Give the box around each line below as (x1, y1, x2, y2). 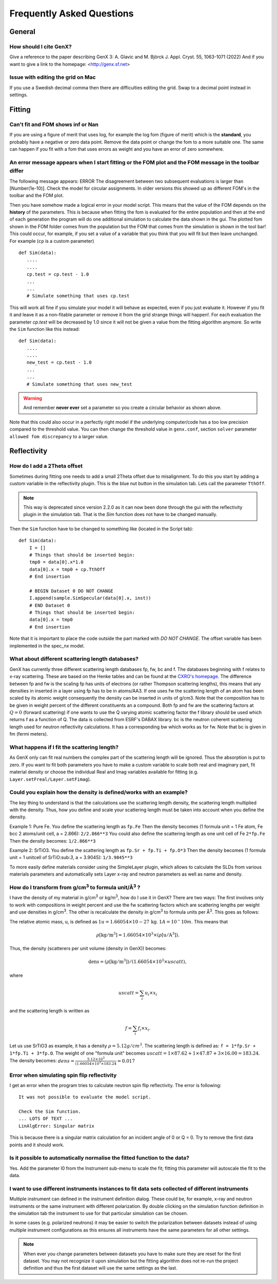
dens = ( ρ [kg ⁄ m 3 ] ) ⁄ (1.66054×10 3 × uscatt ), (88, 958, 187, 965)
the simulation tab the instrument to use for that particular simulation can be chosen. (9, 1210, 188, 1217)
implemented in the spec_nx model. (9, 643, 85, 649)
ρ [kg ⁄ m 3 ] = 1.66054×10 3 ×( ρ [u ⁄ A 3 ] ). (96, 931, 180, 938)
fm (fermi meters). (9, 731, 48, 737)
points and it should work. (9, 1142, 64, 1148)
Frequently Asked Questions (9, 8, 134, 19)
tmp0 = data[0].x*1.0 (29, 559, 84, 565)
